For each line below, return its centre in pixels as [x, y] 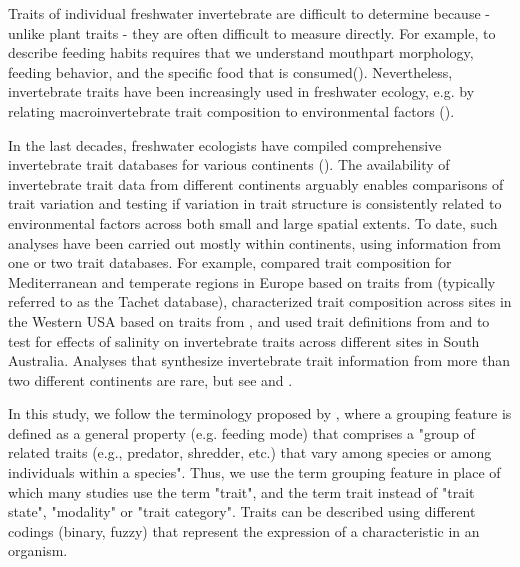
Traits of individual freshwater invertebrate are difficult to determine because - [249, 13]
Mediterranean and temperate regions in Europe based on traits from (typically [252, 281]
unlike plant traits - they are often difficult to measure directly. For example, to [252, 32]
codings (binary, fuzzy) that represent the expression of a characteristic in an [244, 530]
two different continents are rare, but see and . [150, 379]
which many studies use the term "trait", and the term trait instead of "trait [241, 491]
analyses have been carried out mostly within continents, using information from [254, 242]
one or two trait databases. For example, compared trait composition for [230, 262]
